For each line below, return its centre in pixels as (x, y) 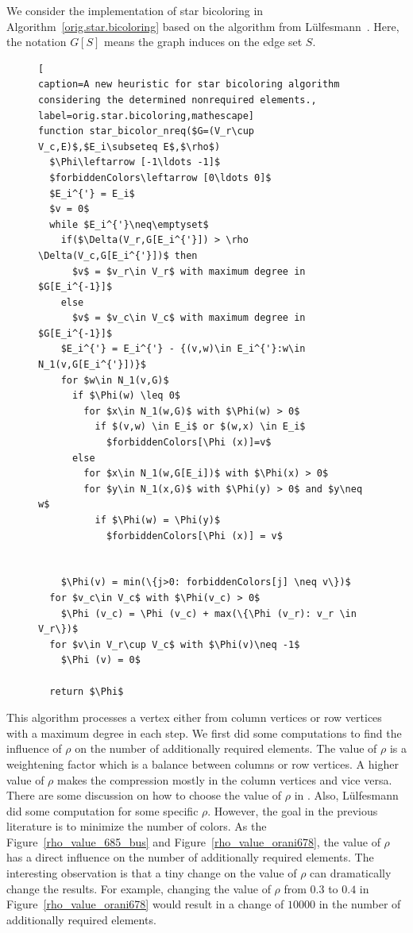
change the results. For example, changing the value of (139, 888)
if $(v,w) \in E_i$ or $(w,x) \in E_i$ (200, 427)
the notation (37, 42)
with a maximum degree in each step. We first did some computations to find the (204, 733)
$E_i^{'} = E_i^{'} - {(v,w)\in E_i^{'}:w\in (183, 349)
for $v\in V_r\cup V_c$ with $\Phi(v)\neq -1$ (175, 644)
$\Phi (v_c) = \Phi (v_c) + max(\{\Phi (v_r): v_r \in (208, 613)
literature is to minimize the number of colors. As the (137, 826)
